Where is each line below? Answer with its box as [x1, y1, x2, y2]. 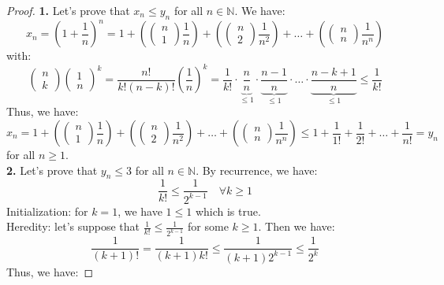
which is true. [195, 202, 261, 219]
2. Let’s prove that [6, 161, 98, 178]
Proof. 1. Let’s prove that [6, 2, 130, 18]
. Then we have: [258, 218, 335, 235]
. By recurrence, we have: [196, 161, 318, 178]
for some [188, 218, 229, 235]
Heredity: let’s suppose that [6, 218, 140, 235]
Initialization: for [6, 202, 88, 219]
